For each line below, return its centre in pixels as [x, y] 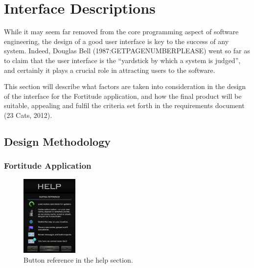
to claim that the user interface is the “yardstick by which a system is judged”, [122, 60]
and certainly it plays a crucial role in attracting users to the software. [110, 70]
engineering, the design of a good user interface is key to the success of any [116, 41]
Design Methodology [58, 141]
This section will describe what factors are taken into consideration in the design [125, 86]
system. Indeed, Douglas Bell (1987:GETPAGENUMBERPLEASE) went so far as [127, 51]
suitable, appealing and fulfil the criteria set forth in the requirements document [124, 105]
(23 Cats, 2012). [28, 115]
